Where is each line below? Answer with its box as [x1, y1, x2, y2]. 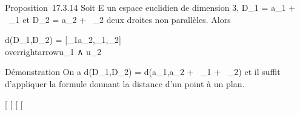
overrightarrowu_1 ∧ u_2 [5, 45, 102, 57]
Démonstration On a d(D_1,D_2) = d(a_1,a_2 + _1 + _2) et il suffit [5, 65, 281, 78]
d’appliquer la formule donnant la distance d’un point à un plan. [5, 77, 245, 90]
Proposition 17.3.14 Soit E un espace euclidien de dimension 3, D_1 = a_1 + [5, 1, 296, 13]
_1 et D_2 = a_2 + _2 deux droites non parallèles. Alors [8, 13, 231, 25]
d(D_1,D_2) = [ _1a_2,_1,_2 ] [5, 33, 121, 46]
